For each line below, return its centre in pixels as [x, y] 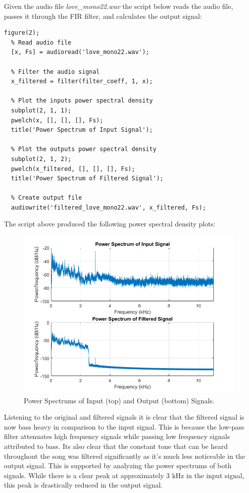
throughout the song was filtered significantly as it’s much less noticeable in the [125, 456]
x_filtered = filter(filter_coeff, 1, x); [82, 82]
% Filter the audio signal [55, 72]
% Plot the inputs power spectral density [82, 101]
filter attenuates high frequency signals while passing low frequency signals [117, 436]
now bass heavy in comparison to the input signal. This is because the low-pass [124, 426]
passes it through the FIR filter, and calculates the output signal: [103, 16]
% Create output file [47, 198]
